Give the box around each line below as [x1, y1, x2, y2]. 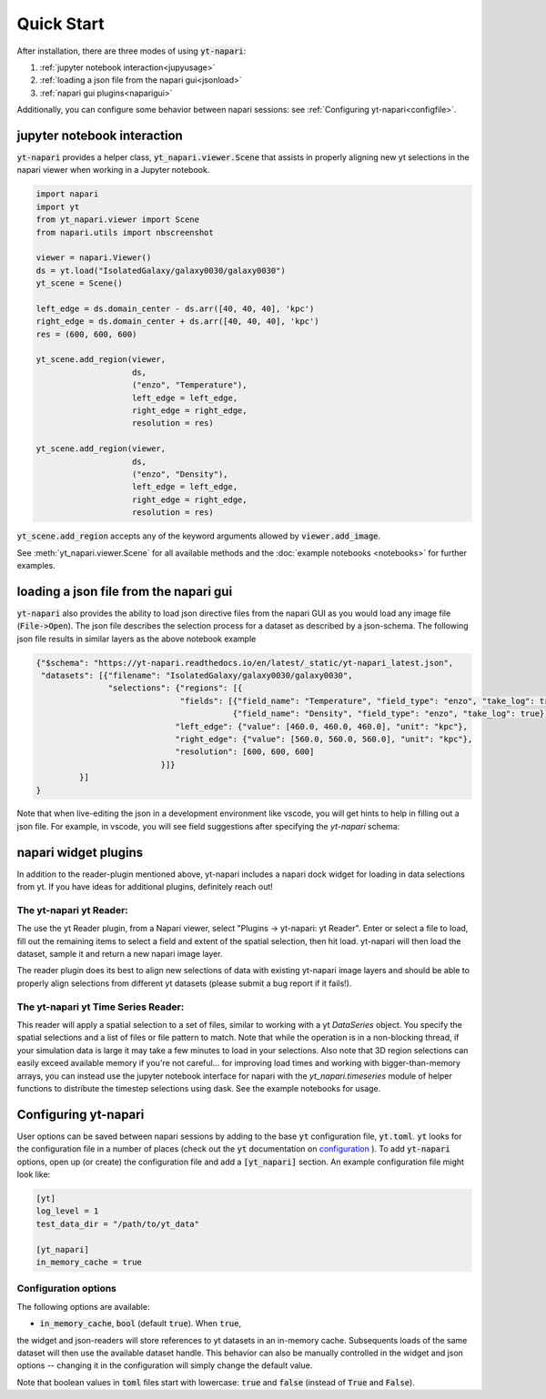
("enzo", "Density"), [132, 468, 228, 479]
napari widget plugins [16, 844, 144, 860]
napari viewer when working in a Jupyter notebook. [16, 165, 210, 176]
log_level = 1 [35, 1206, 99, 1216]
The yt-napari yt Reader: [16, 903, 129, 916]
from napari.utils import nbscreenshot [35, 227, 214, 237]
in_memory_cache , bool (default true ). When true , [39, 1318, 241, 1329]
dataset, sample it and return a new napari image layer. [16, 949, 223, 960]
